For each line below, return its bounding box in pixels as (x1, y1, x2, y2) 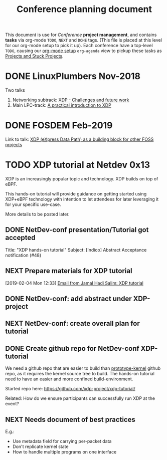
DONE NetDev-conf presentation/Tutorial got (5, 225, 149, 234)
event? (5, 401, 19, 407)
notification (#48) (5, 252, 42, 258)
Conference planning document (17, 4, 152, 15)
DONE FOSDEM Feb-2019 (5, 120, 113, 131)
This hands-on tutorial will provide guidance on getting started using (5, 191, 147, 196)
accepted (5, 234, 36, 242)
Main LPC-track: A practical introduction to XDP (12, 102, 111, 108)
